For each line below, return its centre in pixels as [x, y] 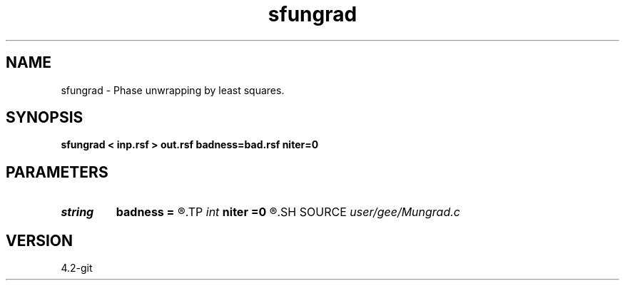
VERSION [40, 240]
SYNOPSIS [45, 118]
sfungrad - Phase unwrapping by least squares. [173, 90]
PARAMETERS [57, 172]
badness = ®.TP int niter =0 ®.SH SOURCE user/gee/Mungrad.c [288, 212]
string [77, 212]
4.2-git [77, 268]
